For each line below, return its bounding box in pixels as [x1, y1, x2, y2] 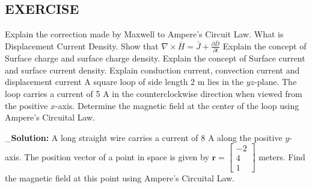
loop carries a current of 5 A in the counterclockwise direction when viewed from [5, 87, 302, 99]
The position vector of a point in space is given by [24, 150, 209, 163]
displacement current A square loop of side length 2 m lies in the [5, 75, 244, 88]
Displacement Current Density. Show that [5, 39, 159, 52]
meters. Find [258, 150, 305, 163]
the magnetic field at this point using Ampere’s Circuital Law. [5, 172, 235, 184]
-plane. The [254, 75, 297, 88]
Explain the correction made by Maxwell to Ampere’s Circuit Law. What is [5, 28, 284, 40]
